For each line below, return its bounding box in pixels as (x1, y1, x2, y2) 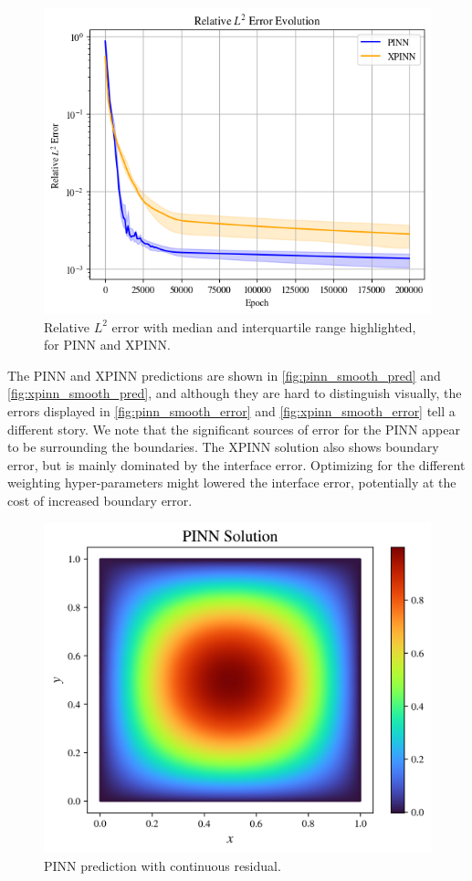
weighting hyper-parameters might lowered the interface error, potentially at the (7, 473, 456, 492)
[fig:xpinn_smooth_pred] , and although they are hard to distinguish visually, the (7, 383, 462, 403)
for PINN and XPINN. (44, 335, 171, 354)
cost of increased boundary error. (7, 491, 193, 510)
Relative (44, 317, 89, 336)
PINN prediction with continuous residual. (44, 855, 281, 875)
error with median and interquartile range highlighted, (111, 317, 416, 336)
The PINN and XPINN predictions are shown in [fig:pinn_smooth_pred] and (7, 365, 441, 384)
